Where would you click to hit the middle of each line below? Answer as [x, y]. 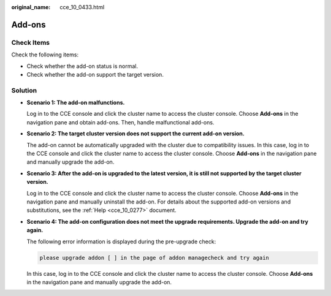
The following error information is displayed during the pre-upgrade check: [121, 241]
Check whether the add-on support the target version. [95, 74]
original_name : [31, 7]
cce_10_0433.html [82, 7]
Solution [24, 90]
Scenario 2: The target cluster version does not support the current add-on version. [135, 134]
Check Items [31, 42]
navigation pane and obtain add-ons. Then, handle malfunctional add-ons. [120, 122]
